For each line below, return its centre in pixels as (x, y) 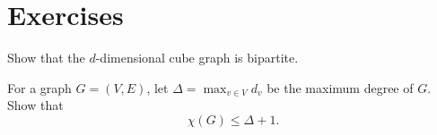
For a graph (39, 87)
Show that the (46, 58)
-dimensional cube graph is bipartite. (197, 58)
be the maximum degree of (340, 87)
